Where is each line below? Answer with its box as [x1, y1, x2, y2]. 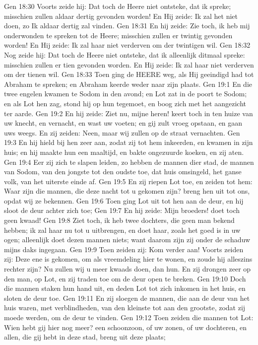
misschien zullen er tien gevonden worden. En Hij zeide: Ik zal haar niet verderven [4, 59, 254, 69]
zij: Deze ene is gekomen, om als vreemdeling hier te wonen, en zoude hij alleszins [4, 254, 253, 264]
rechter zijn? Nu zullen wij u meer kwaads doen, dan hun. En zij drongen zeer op [4, 264, 251, 274]
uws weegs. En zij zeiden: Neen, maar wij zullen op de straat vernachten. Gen [4, 127, 240, 138]
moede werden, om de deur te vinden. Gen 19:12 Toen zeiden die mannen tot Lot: [4, 312, 254, 322]
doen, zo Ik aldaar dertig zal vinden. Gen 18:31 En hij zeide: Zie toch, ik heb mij [4, 20, 250, 31]
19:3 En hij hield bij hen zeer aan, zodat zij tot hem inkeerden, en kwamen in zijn [4, 137, 253, 147]
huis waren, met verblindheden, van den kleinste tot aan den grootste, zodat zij [4, 302, 246, 313]
